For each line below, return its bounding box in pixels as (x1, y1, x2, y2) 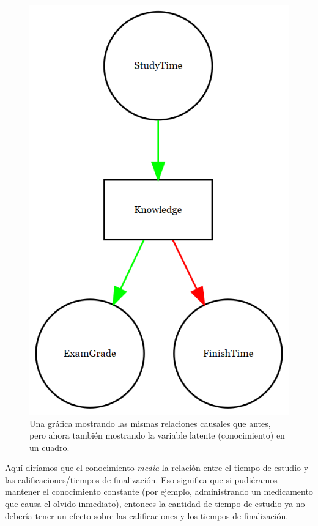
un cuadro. (29, 440, 70, 453)
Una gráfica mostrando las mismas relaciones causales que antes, (29, 417, 271, 429)
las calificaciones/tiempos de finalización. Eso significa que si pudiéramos (5, 473, 278, 486)
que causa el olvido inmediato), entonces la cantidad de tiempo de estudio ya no (5, 497, 305, 510)
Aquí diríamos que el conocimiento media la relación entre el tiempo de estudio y (5, 461, 309, 474)
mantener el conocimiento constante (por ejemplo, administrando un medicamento (5, 485, 313, 498)
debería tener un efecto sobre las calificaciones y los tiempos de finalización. (5, 509, 289, 522)
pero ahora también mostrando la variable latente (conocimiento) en (29, 429, 285, 442)
